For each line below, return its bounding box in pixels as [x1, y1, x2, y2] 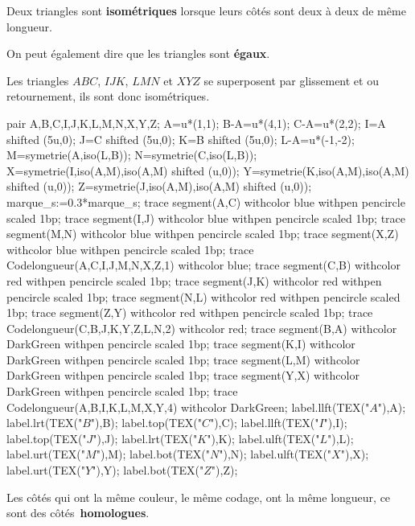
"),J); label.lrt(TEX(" [92, 429, 198, 446]
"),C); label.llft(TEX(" [209, 414, 319, 431]
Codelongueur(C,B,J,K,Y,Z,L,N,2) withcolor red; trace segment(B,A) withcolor [6, 319, 397, 336]
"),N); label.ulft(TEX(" [219, 446, 332, 462]
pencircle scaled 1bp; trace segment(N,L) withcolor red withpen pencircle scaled [6, 288, 401, 305]
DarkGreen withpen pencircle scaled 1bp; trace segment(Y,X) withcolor [6, 367, 360, 384]
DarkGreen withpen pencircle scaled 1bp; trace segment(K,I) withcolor [6, 335, 355, 352]
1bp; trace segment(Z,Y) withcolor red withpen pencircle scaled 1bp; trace [6, 304, 373, 321]
